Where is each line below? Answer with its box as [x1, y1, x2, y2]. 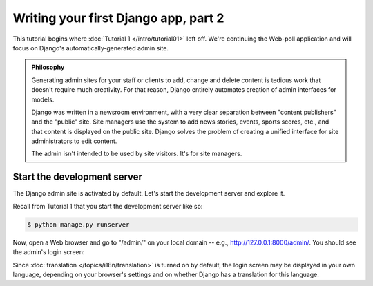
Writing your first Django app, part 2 [12, 10, 224, 26]
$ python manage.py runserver [27, 220, 130, 228]
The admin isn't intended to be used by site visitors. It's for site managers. [31, 149, 242, 158]
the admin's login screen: [12, 248, 85, 256]
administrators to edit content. [31, 137, 117, 145]
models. [31, 95, 55, 104]
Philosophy [31, 63, 65, 72]
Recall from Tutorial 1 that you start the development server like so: [12, 202, 203, 210]
